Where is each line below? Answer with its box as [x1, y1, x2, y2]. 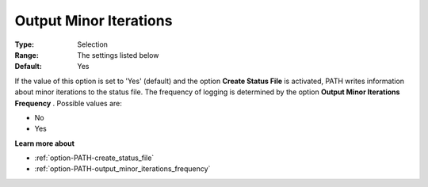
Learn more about [14, 139, 75, 148]
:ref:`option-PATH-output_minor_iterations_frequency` [34, 164, 211, 174]
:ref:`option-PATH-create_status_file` [34, 153, 155, 162]
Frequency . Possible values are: [14, 98, 122, 108]
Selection [77, 40, 109, 49]
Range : [14, 50, 39, 59]
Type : [14, 40, 35, 49]
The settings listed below [77, 50, 159, 59]
